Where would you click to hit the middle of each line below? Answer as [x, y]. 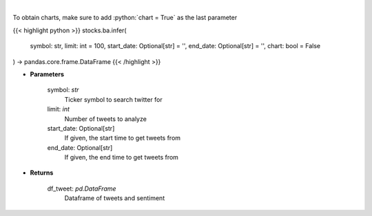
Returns [42, 173]
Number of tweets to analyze [106, 119]
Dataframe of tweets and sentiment [115, 198]
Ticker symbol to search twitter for [114, 99]
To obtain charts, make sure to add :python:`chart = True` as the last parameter [125, 18]
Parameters [47, 74]
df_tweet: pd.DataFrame [82, 188]
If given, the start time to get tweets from [123, 138]
